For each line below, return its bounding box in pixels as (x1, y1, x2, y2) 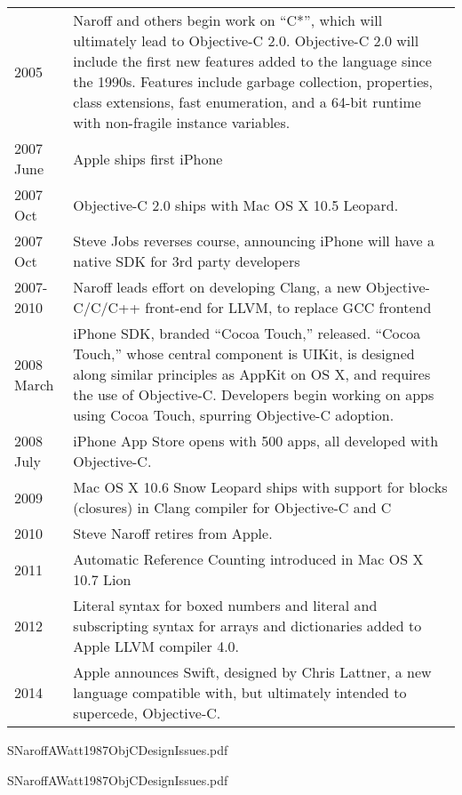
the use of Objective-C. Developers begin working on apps (73, 384, 434, 405)
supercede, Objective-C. (73, 703, 221, 723)
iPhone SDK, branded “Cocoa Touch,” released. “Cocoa (73, 323, 421, 343)
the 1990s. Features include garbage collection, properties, (73, 71, 434, 92)
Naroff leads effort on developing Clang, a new (73, 277, 362, 297)
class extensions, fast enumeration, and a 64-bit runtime (73, 92, 421, 112)
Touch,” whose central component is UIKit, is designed (73, 343, 415, 364)
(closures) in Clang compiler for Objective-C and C (73, 497, 392, 518)
